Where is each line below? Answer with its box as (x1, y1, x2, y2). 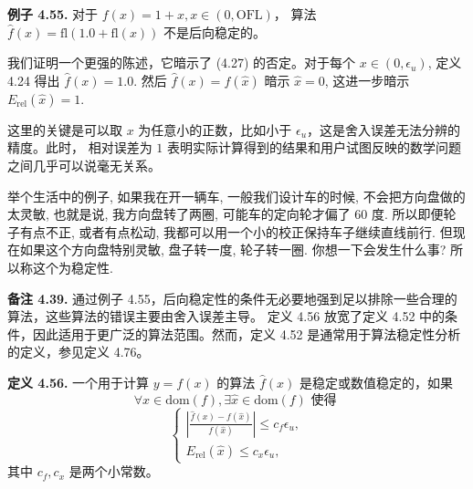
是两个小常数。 (68, 462, 159, 481)
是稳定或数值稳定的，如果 (300, 372, 454, 391)
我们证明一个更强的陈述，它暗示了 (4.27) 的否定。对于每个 (7, 53, 356, 72)
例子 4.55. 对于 (7, 5, 99, 23)
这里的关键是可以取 (7, 120, 122, 139)
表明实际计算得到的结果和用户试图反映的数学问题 (166, 138, 461, 157)
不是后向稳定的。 (163, 22, 267, 41)
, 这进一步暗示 (324, 70, 410, 89)
